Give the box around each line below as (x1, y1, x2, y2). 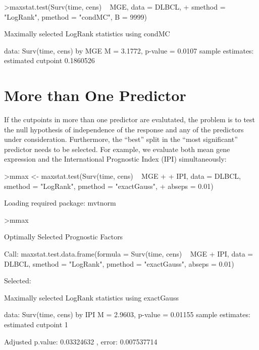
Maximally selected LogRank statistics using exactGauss (4, 292, 179, 303)
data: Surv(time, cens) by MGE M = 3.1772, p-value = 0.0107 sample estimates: (4, 45, 254, 56)
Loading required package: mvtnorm (4, 197, 116, 208)
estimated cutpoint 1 (4, 319, 68, 329)
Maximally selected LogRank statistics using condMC (4, 28, 170, 39)
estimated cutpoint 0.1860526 (4, 55, 95, 66)
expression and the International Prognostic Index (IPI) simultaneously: (4, 154, 227, 164)
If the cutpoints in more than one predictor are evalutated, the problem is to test (4, 114, 255, 125)
